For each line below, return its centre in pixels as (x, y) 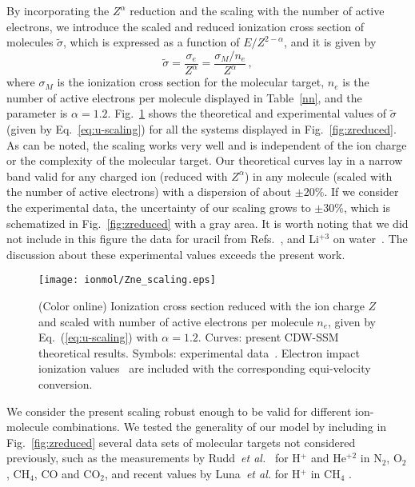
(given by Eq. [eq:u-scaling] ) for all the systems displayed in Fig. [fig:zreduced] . (202, 128)
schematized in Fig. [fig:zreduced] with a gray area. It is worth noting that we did (207, 223)
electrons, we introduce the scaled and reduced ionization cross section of (185, 26)
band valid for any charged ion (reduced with (117, 176)
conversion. (66, 383)
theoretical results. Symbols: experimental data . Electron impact (199, 352)
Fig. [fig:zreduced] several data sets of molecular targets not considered (181, 442)
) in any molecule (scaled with (318, 176)
